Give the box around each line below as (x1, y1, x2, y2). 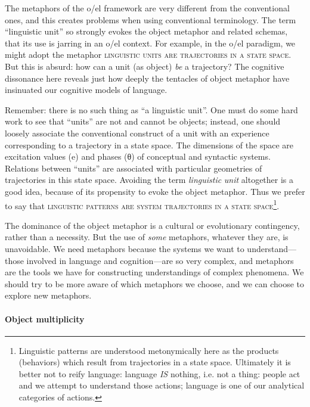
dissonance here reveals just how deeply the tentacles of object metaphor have (5, 72, 290, 84)
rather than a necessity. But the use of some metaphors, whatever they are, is (5, 231, 289, 243)
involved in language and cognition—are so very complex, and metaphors (26, 254, 294, 266)
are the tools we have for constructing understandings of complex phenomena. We (5, 266, 304, 278)
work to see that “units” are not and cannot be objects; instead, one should (5, 115, 281, 128)
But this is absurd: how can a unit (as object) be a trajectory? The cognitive (5, 60, 284, 72)
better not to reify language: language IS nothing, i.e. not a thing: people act (18, 367, 300, 380)
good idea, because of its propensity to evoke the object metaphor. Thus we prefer (5, 185, 305, 197)
